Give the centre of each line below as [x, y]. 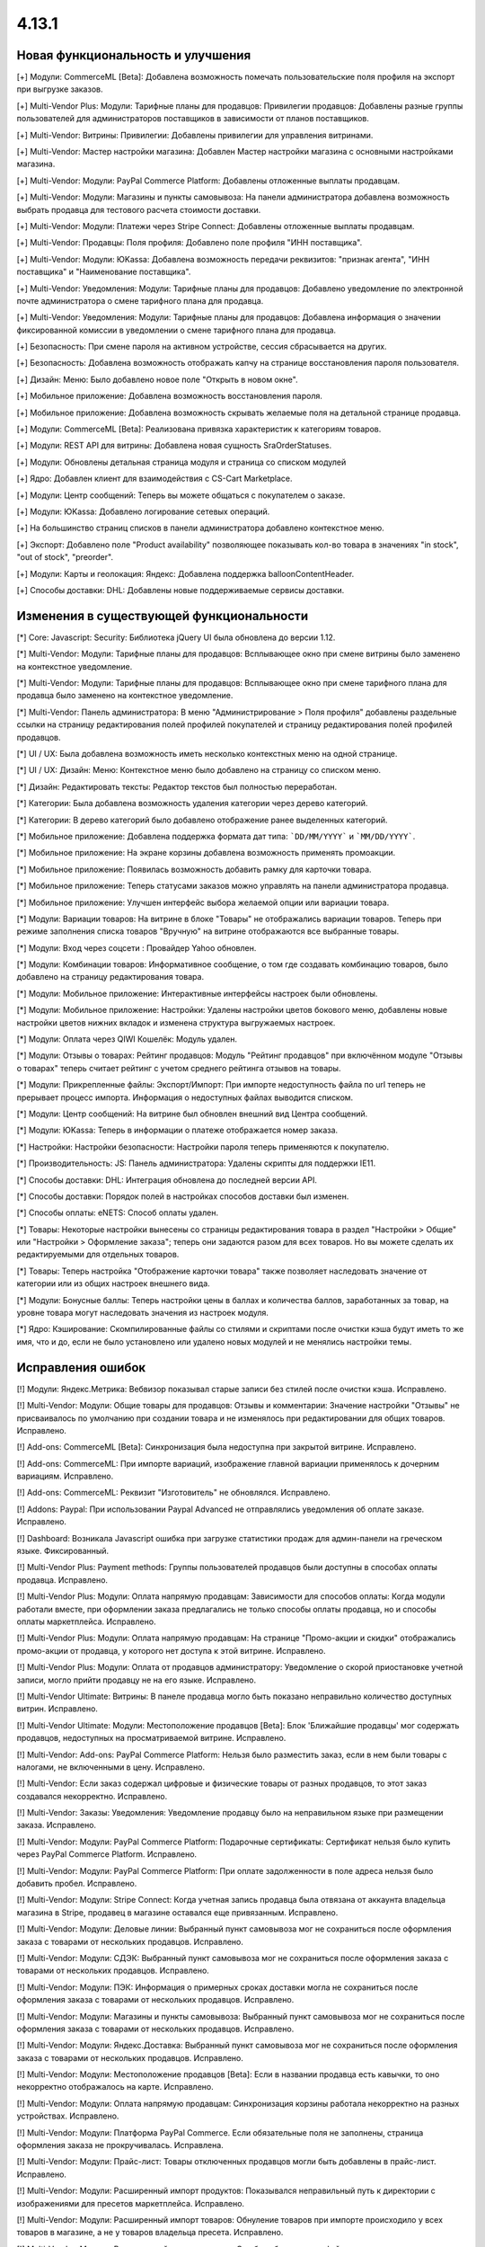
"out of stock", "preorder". [65, 557]
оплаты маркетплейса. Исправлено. [86, 1621]
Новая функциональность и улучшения [134, 55]
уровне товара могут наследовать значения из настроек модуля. [143, 1313]
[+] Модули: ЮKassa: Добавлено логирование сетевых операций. [143, 511]
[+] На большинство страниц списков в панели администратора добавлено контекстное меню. [201, 528]
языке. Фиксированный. [63, 1551]
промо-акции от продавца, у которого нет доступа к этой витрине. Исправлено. [172, 1650]
